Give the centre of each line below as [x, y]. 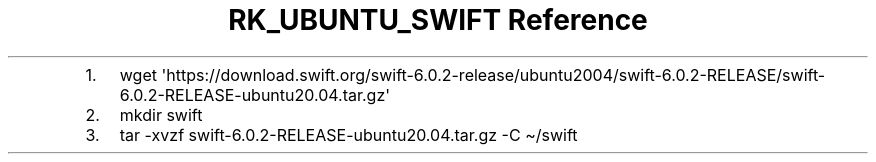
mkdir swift [161, 114]
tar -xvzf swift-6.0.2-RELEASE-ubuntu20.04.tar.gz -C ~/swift [348, 134]
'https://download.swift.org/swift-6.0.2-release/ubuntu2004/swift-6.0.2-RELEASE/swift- [493, 74]
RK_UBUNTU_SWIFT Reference [438, 20]
